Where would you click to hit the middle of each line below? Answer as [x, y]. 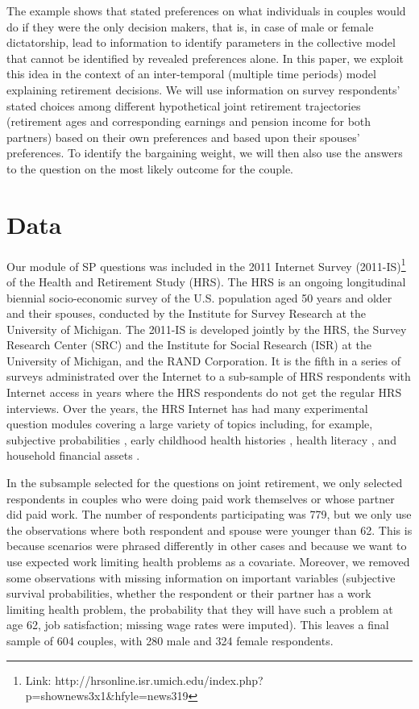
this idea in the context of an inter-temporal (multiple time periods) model [191, 74]
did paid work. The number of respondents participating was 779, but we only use [209, 514]
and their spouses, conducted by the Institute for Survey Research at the [187, 313]
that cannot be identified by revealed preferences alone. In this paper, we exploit [205, 58]
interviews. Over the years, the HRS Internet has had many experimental [187, 408]
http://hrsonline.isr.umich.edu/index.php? [159, 680]
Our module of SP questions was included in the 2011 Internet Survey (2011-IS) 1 [206, 265]
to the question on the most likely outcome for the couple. [150, 168]
